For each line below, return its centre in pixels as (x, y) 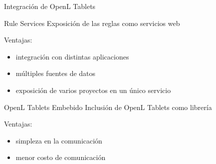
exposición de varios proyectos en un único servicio (93, 90)
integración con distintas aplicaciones (72, 56)
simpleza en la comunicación (59, 140)
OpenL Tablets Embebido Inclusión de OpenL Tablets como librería (108, 107)
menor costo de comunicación (61, 157)
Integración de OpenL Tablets (50, 6)
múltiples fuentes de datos (56, 73)
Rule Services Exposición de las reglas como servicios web (92, 23)
